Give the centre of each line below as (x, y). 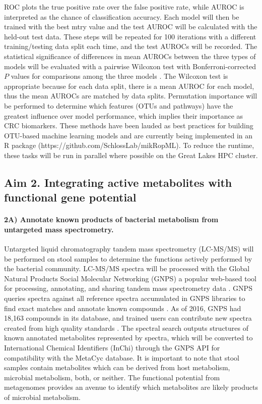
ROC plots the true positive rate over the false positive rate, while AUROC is (124, 7)
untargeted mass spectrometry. (59, 229)
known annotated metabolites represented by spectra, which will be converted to (128, 338)
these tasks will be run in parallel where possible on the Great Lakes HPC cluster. (131, 155)
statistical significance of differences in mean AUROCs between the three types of (130, 56)
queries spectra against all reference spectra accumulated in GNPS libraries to (125, 298)
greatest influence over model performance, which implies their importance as (124, 115)
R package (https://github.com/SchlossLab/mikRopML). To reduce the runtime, (129, 145)
